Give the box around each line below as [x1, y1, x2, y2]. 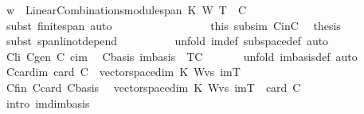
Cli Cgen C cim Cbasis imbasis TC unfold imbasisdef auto [6, 47, 358, 64]
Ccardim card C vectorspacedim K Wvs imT [6, 63, 241, 80]
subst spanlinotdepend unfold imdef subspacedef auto [6, 32, 329, 49]
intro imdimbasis [6, 94, 90, 111]
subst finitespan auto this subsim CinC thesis [6, 17, 341, 33]
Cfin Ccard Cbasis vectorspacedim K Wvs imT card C [6, 78, 301, 95]
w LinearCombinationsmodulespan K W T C [6, 2, 247, 17]
